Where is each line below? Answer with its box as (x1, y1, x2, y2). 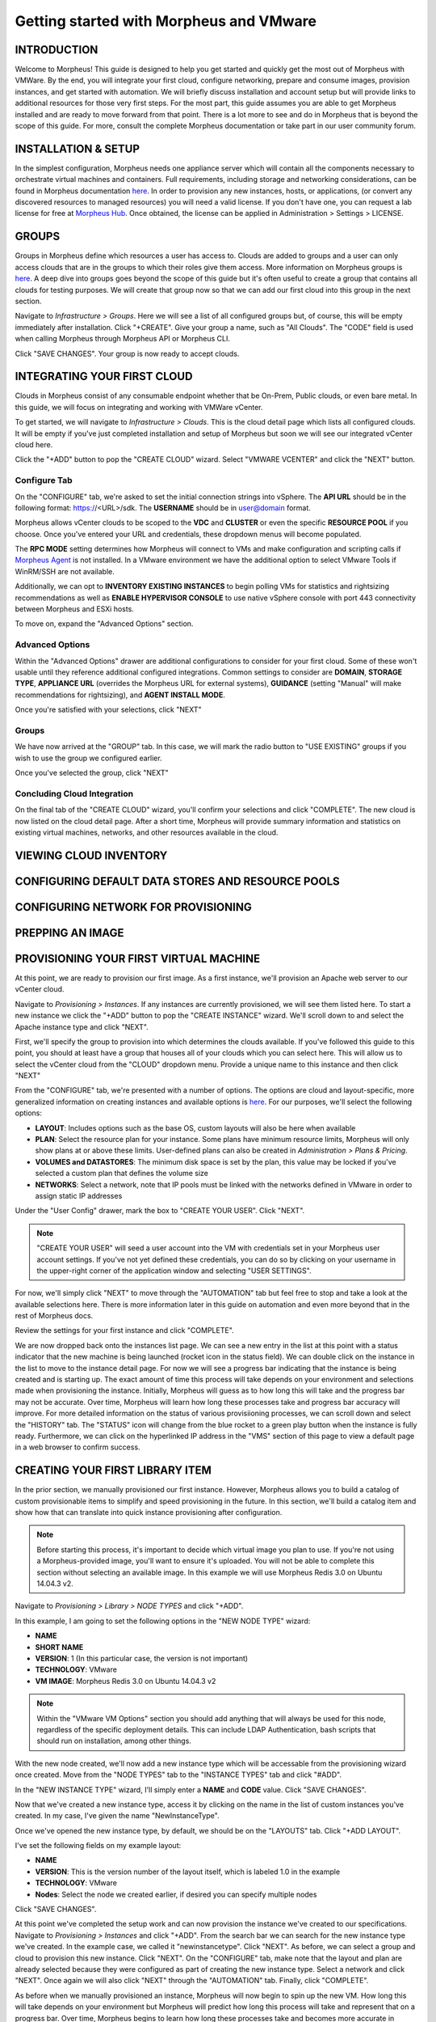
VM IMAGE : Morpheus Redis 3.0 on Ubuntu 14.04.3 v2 (35, 1676, 216, 1686)
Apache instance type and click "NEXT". (15, 1022, 149, 1031)
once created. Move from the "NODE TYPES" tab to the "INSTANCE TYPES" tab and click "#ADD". (15, 1770, 342, 1779)
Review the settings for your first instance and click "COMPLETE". (15, 1326, 234, 1335)
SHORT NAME (35, 1642, 84, 1652)
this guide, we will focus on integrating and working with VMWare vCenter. (15, 402, 263, 412)
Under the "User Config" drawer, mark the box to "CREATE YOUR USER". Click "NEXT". (15, 1206, 305, 1216)
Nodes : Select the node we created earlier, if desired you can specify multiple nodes (35, 1889, 317, 1899)
